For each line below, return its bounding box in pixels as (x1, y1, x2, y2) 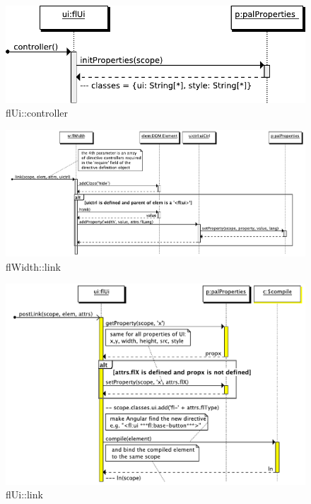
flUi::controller (6, 105, 68, 120)
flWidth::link (6, 259, 61, 274)
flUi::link (6, 487, 43, 502)
